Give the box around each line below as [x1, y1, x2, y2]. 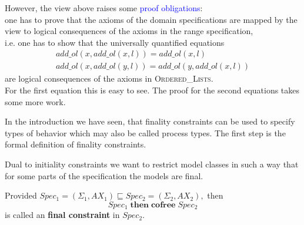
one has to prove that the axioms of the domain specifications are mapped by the [5, 13, 298, 25]
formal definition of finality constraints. [5, 138, 146, 150]
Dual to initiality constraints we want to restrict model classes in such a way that [5, 158, 299, 170]
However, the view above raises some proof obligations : [5, 2, 203, 14]
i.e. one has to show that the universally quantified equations [5, 36, 225, 48]
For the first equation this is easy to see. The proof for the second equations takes [5, 84, 300, 96]
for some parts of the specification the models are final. [5, 169, 203, 182]
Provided [5, 189, 37, 202]
